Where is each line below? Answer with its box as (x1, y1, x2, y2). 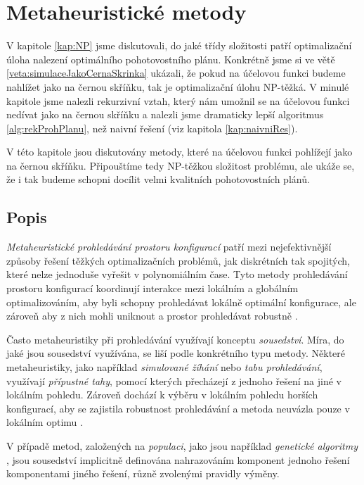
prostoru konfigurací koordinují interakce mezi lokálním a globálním (6, 281, 299, 296)
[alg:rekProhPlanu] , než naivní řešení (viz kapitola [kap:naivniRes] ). (6, 120, 298, 135)
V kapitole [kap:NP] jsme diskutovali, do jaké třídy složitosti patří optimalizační (6, 38, 352, 53)
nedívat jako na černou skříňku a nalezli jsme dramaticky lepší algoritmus (6, 107, 324, 122)
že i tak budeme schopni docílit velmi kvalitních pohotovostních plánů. (6, 172, 310, 187)
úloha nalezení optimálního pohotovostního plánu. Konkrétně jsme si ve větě (6, 51, 335, 66)
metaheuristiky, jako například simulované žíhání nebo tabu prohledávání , (6, 360, 323, 374)
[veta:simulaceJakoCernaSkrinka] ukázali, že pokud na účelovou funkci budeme (6, 65, 346, 80)
